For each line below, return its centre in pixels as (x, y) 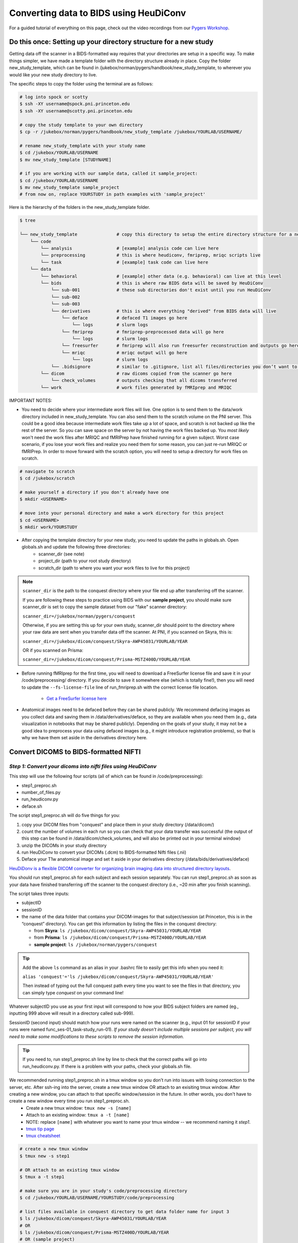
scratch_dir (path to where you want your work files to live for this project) (114, 568)
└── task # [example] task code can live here (124, 262)
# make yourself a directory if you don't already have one (94, 492)
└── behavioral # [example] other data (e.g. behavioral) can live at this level (161, 276)
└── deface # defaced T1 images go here (124, 318)
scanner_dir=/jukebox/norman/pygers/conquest (79, 616)
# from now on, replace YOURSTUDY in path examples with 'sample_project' (113, 194)
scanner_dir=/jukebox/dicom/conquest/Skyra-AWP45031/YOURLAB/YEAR (105, 641)
